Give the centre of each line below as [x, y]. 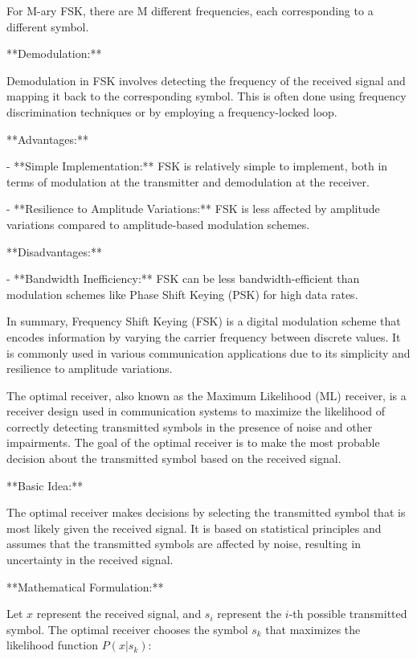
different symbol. [48, 26]
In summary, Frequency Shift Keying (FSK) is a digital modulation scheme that [204, 321]
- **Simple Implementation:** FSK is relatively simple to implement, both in [197, 166]
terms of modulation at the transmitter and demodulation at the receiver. [188, 181]
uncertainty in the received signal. [90, 560]
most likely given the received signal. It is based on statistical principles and [194, 528]
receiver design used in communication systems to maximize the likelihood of [196, 411]
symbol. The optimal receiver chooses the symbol [127, 629]
